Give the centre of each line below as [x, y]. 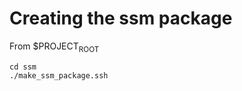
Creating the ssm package [121, 18]
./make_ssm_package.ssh [59, 75]
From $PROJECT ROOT [54, 47]
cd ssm [23, 67]
